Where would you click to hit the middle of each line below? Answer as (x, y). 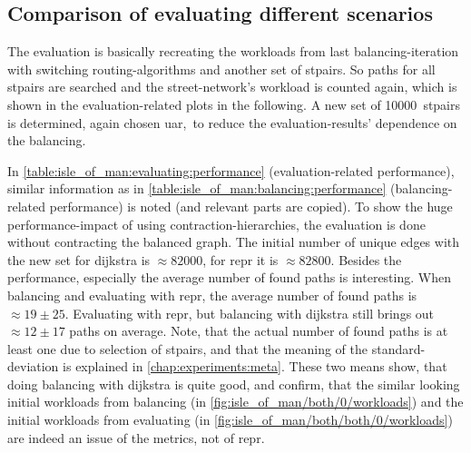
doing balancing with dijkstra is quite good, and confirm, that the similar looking (234, 384)
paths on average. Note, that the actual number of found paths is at (259, 331)
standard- (398, 348)
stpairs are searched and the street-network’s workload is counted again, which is (232, 87)
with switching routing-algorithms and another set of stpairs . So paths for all (221, 69)
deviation (33, 366)
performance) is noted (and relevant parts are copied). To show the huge (251, 206)
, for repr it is (240, 259)
